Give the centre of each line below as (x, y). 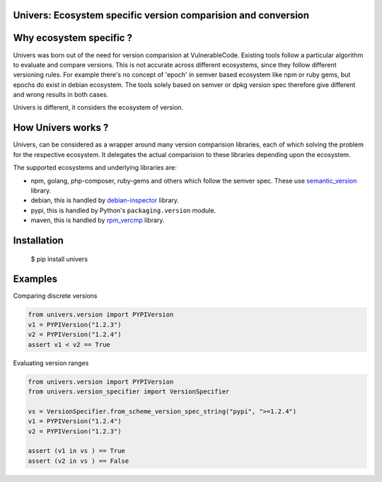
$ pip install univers (59, 259)
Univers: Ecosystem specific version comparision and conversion (161, 15)
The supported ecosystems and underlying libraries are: (95, 168)
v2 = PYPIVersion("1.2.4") (75, 335)
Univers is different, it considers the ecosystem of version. (98, 108)
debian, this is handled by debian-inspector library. (105, 200)
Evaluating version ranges (51, 363)
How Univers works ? (61, 128)
